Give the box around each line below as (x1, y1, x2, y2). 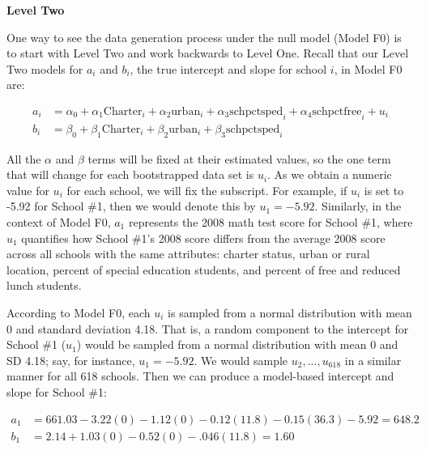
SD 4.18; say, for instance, (6, 351, 135, 368)
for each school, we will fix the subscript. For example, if (66, 181, 347, 198)
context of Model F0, (6, 214, 111, 230)
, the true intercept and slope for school (130, 60, 327, 77)
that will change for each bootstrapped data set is (6, 166, 254, 183)
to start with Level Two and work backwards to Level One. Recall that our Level (6, 45, 409, 62)
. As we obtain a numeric (267, 166, 392, 183)
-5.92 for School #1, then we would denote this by (6, 197, 256, 214)
